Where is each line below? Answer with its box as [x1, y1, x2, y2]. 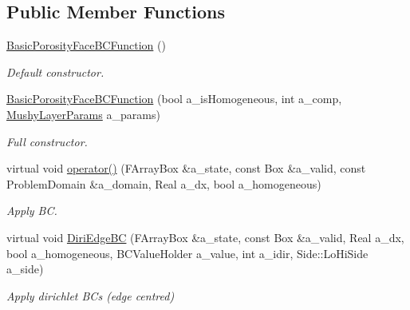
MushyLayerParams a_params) [6, 105, 160, 122]
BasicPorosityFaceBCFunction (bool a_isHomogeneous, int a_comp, [6, 90, 342, 107]
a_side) [6, 260, 44, 277]
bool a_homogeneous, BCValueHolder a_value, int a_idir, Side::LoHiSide [6, 244, 369, 261]
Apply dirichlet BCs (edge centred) [6, 287, 175, 304]
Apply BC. [6, 202, 57, 219]
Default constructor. [6, 63, 104, 80]
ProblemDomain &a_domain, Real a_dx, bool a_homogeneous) [6, 175, 321, 192]
